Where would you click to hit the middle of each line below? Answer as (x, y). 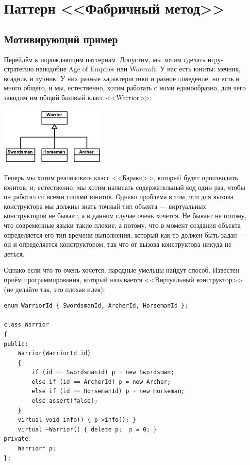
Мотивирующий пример (61, 39)
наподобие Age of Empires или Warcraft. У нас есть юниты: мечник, (138, 69)
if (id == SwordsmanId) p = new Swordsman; (103, 372)
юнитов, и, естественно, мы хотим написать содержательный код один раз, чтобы (125, 187)
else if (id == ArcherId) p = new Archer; (101, 382)
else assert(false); (65, 401)
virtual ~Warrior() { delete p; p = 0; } (87, 429)
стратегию (19, 69)
